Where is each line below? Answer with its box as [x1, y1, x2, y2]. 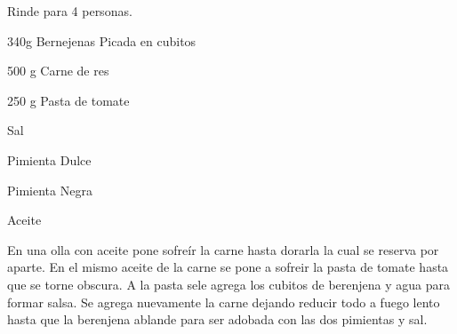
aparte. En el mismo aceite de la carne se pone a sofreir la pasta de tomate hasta [7, 258, 449, 276]
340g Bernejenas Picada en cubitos [7, 31, 196, 50]
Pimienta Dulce [7, 150, 92, 169]
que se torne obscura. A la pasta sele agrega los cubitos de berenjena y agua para [7, 274, 451, 293]
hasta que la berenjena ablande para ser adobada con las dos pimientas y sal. [7, 310, 428, 329]
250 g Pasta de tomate [7, 91, 130, 109]
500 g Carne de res [7, 61, 109, 80]
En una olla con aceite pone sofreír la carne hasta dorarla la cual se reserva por [7, 240, 439, 258]
